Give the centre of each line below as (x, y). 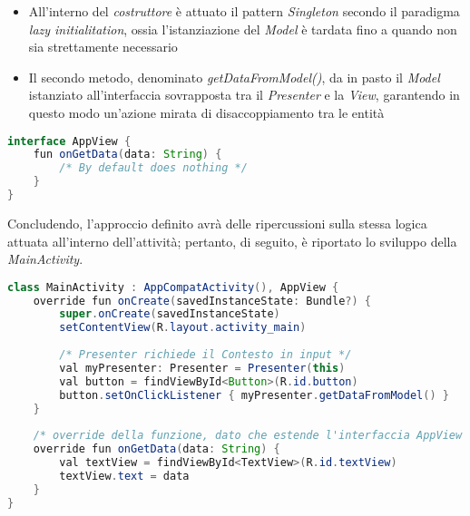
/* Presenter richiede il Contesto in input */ (206, 355)
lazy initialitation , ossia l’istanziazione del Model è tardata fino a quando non (243, 29)
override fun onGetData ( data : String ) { (157, 449)
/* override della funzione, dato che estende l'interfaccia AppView (248, 436)
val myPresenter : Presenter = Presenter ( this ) (202, 368)
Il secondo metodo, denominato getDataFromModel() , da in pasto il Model (234, 77)
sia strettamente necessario (103, 47)
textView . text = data (124, 476)
